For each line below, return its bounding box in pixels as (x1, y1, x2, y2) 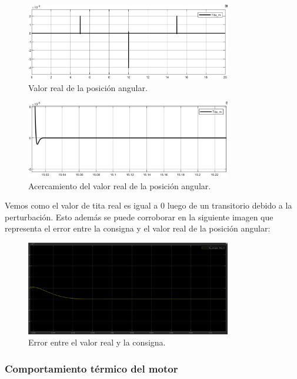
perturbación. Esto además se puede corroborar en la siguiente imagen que (5, 210, 273, 223)
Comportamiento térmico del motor (5, 361, 178, 375)
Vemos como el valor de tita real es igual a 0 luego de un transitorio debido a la (5, 199, 292, 212)
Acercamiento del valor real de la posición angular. (28, 179, 211, 192)
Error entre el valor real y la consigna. (28, 336, 166, 348)
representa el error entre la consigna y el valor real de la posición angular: (5, 222, 271, 234)
